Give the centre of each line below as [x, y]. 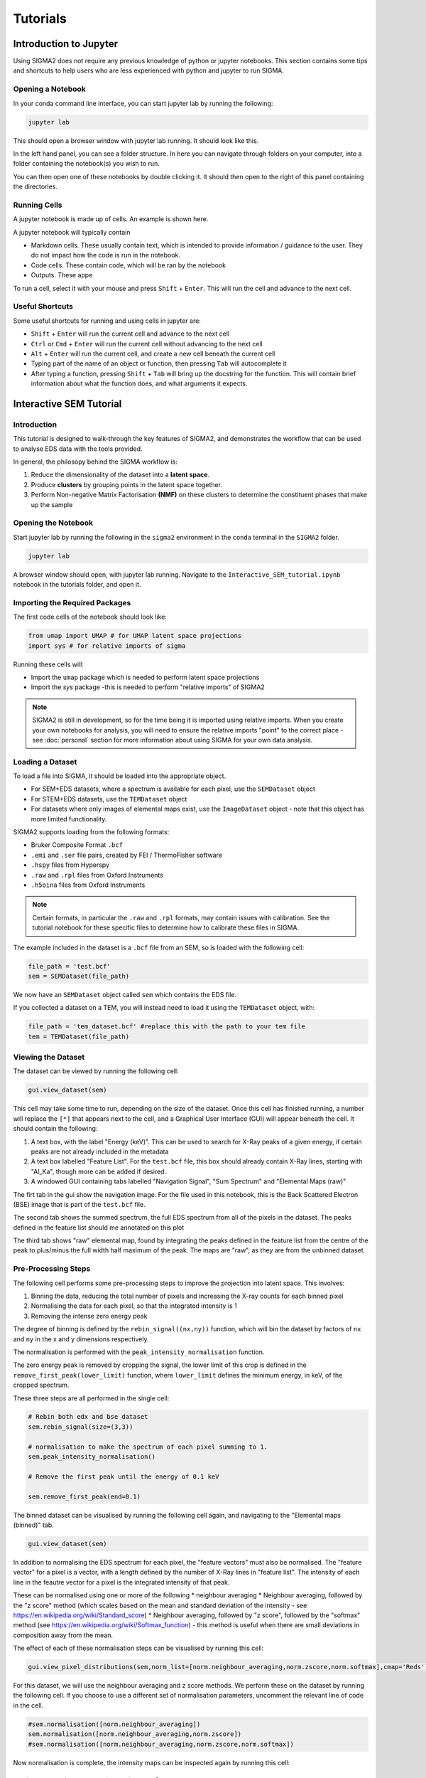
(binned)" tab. [34, 1525]
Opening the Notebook [53, 523]
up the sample [52, 504]
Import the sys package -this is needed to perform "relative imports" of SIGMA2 [148, 687]
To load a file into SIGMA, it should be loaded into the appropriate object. [120, 776]
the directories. [35, 187]
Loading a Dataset [45, 762]
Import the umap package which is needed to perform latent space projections [145, 677]
